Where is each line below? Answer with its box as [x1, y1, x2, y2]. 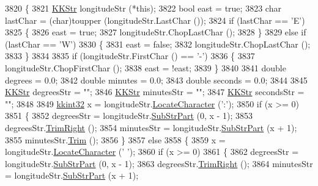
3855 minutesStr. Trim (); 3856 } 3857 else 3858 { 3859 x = [5, 133, 226, 146]
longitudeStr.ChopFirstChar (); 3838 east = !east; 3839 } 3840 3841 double [5, 61, 286, 74]
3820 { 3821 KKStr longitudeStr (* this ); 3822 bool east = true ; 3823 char [5, 2, 281, 14]
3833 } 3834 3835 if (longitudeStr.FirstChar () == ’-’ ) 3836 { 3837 [5, 49, 255, 62]
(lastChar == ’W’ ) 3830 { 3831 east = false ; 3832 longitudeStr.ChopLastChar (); [5, 37, 311, 50]
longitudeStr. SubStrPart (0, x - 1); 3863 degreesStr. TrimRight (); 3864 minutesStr [5, 157, 313, 170]
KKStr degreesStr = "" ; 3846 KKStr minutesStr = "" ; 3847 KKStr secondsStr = [5, 85, 305, 98]
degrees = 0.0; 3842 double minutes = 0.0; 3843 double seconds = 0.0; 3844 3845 [5, 73, 308, 86]
